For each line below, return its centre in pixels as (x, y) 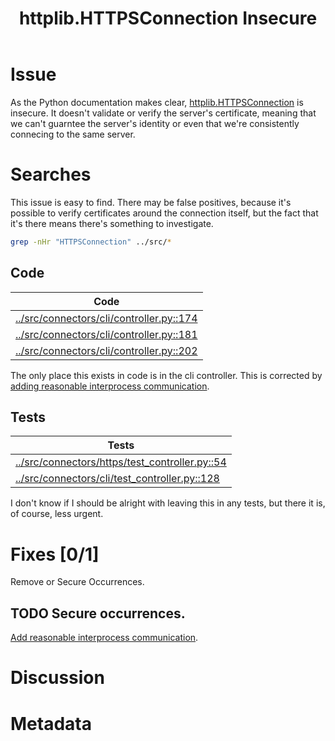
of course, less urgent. (57, 514)
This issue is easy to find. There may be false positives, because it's (151, 202)
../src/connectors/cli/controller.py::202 (106, 350)
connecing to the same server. (73, 134)
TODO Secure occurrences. (98, 613)
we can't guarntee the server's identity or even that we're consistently (155, 123)
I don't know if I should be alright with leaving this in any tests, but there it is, (168, 503)
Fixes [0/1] (55, 554)
